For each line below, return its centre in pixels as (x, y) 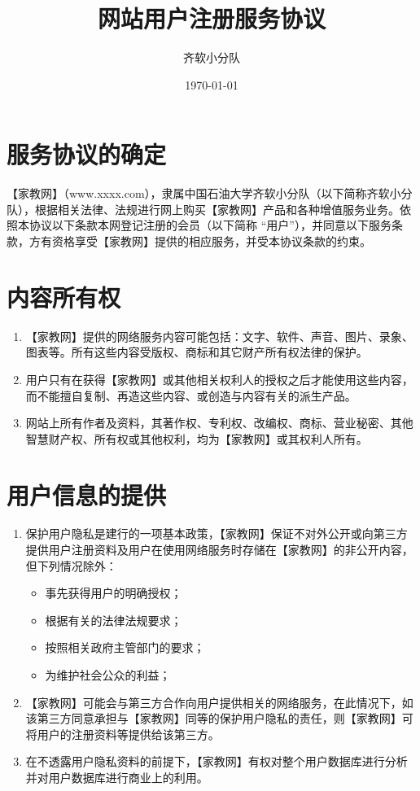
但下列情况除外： (71, 565)
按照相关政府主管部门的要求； (125, 647)
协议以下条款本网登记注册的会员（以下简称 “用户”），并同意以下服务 (210, 225)
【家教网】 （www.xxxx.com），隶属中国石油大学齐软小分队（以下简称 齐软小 (204, 193)
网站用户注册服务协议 (211, 18)
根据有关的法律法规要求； (114, 620)
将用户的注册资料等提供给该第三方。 (122, 734)
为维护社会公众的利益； (108, 675)
